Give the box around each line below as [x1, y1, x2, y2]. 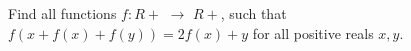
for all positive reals [252, 22, 374, 43]
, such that [220, 3, 287, 23]
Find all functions [8, 3, 117, 23]
